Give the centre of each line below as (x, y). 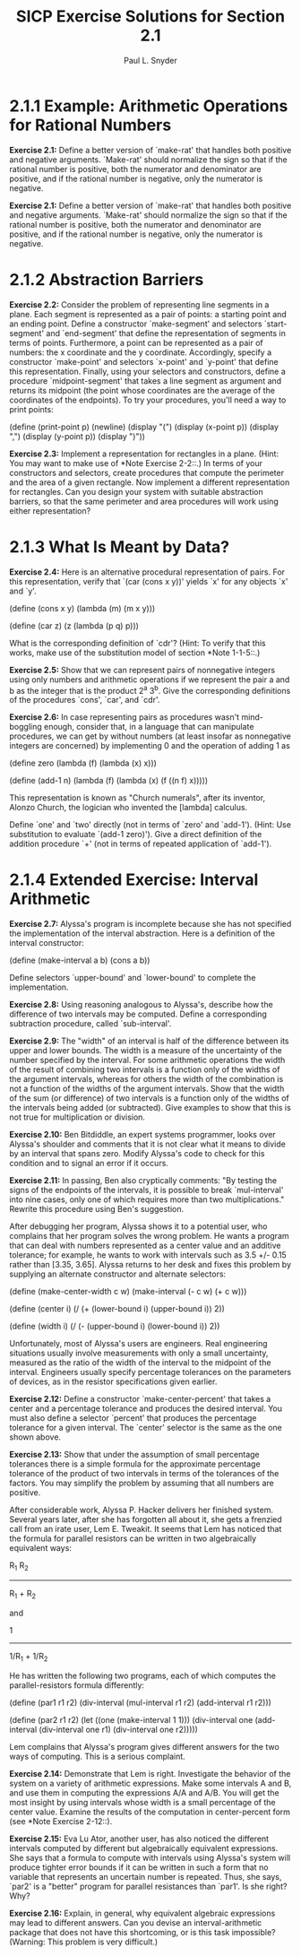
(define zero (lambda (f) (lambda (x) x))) (83, 763)
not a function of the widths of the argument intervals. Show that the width (147, 1089)
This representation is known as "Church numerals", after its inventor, (138, 798)
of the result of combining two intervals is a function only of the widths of (145, 1069)
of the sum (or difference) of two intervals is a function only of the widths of (149, 1098)
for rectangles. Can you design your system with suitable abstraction (137, 491)
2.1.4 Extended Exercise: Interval (134, 880)
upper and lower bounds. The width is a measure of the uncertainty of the (146, 1051)
